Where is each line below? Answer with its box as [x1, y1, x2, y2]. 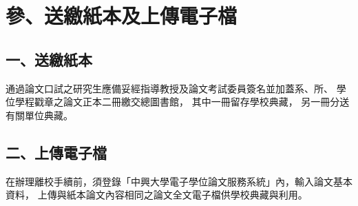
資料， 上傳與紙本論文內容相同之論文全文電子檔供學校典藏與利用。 [6, 187, 308, 202]
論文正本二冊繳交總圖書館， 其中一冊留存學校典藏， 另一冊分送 [63, 94, 350, 109]
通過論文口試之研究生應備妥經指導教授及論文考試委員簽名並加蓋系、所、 [6, 81, 333, 95]
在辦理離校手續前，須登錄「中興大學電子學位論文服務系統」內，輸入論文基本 [6, 174, 352, 188]
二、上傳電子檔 [6, 141, 107, 163]
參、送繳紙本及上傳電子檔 [6, 1, 238, 30]
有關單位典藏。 [6, 107, 73, 122]
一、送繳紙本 [6, 48, 92, 70]
